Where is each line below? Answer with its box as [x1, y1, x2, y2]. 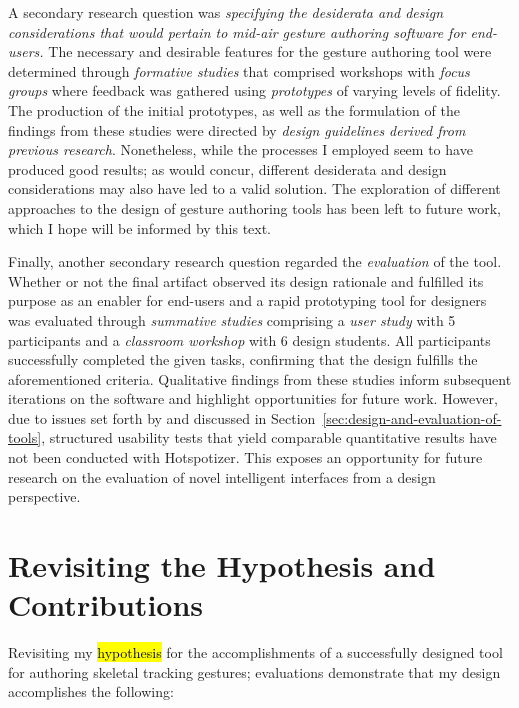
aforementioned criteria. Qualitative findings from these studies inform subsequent [8, 368, 512, 389]
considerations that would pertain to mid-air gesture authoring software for [8, 21, 466, 42]
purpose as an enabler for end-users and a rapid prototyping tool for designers [8, 290, 487, 311]
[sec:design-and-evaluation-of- [322, 407, 502, 428]
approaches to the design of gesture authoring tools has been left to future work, [8, 197, 501, 218]
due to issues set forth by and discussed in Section [8, 407, 316, 428]
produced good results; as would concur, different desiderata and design [8, 158, 447, 179]
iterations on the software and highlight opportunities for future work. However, [8, 388, 498, 409]
